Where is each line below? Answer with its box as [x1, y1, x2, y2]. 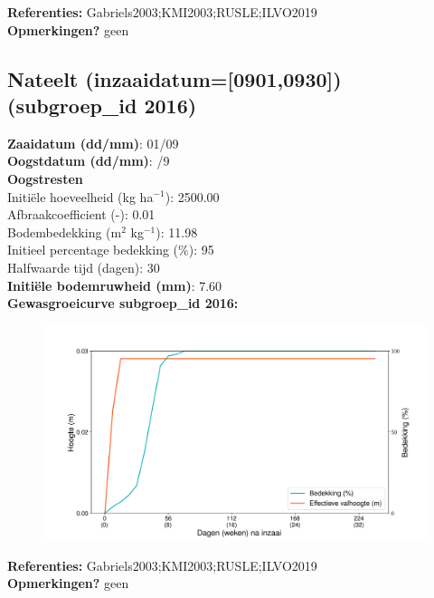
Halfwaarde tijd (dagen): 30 [7, 257, 160, 276]
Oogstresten [7, 169, 83, 188]
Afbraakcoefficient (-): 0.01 [7, 205, 156, 224]
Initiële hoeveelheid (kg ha [7, 187, 154, 206]
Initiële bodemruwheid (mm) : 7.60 [7, 275, 222, 294]
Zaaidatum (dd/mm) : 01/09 [7, 133, 179, 152]
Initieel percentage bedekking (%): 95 [7, 240, 214, 259]
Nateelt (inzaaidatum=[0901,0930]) [7, 64, 342, 92]
